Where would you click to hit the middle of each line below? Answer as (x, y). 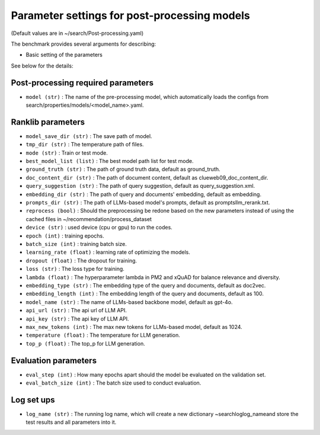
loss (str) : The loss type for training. (75, 269)
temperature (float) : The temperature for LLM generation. (103, 335)
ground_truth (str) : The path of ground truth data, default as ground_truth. (123, 169)
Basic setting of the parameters (64, 55)
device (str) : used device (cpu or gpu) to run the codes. (99, 228)
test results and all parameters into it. (71, 422)
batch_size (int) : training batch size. (76, 244)
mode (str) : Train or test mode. (67, 153)
